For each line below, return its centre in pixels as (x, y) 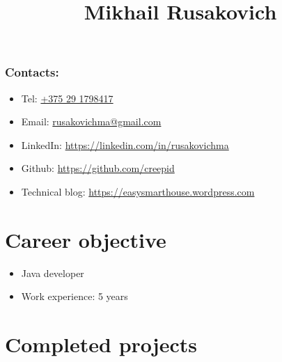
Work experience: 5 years (75, 296)
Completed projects (101, 344)
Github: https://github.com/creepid (98, 168)
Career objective (86, 239)
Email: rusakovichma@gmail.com (91, 121)
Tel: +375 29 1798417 (67, 98)
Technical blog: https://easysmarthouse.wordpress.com (138, 192)
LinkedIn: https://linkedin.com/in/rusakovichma (125, 144)
